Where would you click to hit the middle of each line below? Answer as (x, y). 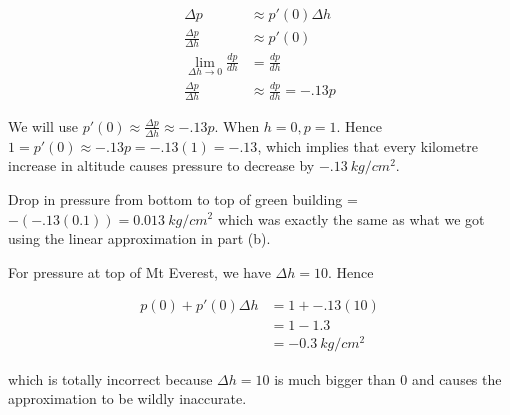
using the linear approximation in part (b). (139, 238)
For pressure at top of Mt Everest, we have (139, 271)
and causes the (456, 378)
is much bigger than (335, 378)
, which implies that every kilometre (368, 145)
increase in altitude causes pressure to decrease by (161, 165)
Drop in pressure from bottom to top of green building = (183, 198)
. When (237, 125)
